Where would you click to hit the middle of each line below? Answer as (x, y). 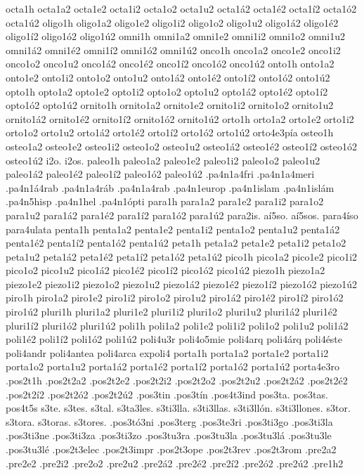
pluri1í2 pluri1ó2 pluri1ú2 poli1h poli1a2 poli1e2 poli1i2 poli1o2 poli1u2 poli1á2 (177, 325)
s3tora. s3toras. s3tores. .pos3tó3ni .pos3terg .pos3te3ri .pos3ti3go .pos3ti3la (169, 421)
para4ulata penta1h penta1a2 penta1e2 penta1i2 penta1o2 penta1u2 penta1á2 (173, 229)
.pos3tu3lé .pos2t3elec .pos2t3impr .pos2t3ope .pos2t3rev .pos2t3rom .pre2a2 (171, 449)
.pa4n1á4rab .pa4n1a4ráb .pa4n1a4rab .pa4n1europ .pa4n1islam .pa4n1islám (170, 187)
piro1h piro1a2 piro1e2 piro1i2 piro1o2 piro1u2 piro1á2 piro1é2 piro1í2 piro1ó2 (175, 298)
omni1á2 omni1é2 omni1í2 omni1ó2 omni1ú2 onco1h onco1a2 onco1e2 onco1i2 (173, 50)
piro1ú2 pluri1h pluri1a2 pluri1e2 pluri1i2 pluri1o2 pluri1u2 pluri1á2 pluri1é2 (171, 312)
